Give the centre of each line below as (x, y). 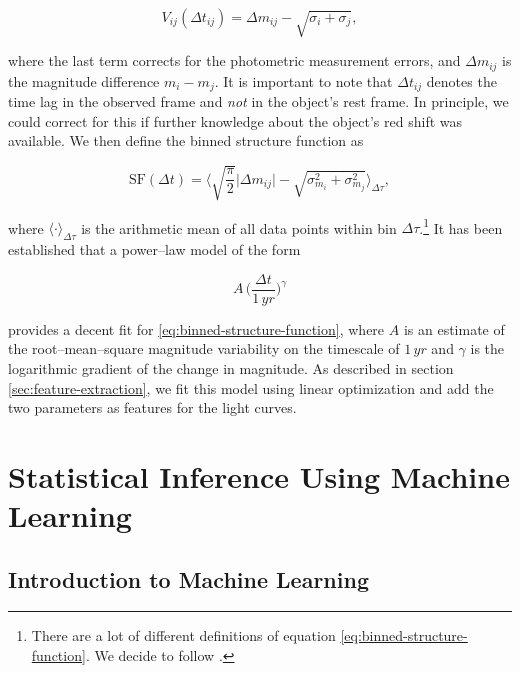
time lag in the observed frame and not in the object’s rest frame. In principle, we (258, 101)
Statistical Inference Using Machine (259, 475)
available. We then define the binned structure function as (186, 140)
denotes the (461, 80)
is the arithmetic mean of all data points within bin (239, 227)
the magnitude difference (84, 80)
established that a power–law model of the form (154, 249)
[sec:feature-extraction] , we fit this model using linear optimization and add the (251, 387)
